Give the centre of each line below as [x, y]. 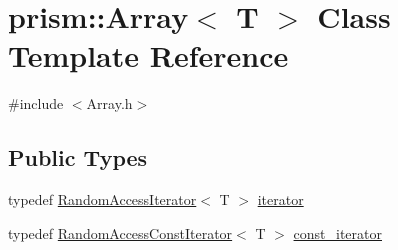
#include [36, 103]
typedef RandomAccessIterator [102, 199]
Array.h [109, 103]
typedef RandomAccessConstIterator [120, 232]
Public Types [78, 157]
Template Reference [148, 55]
